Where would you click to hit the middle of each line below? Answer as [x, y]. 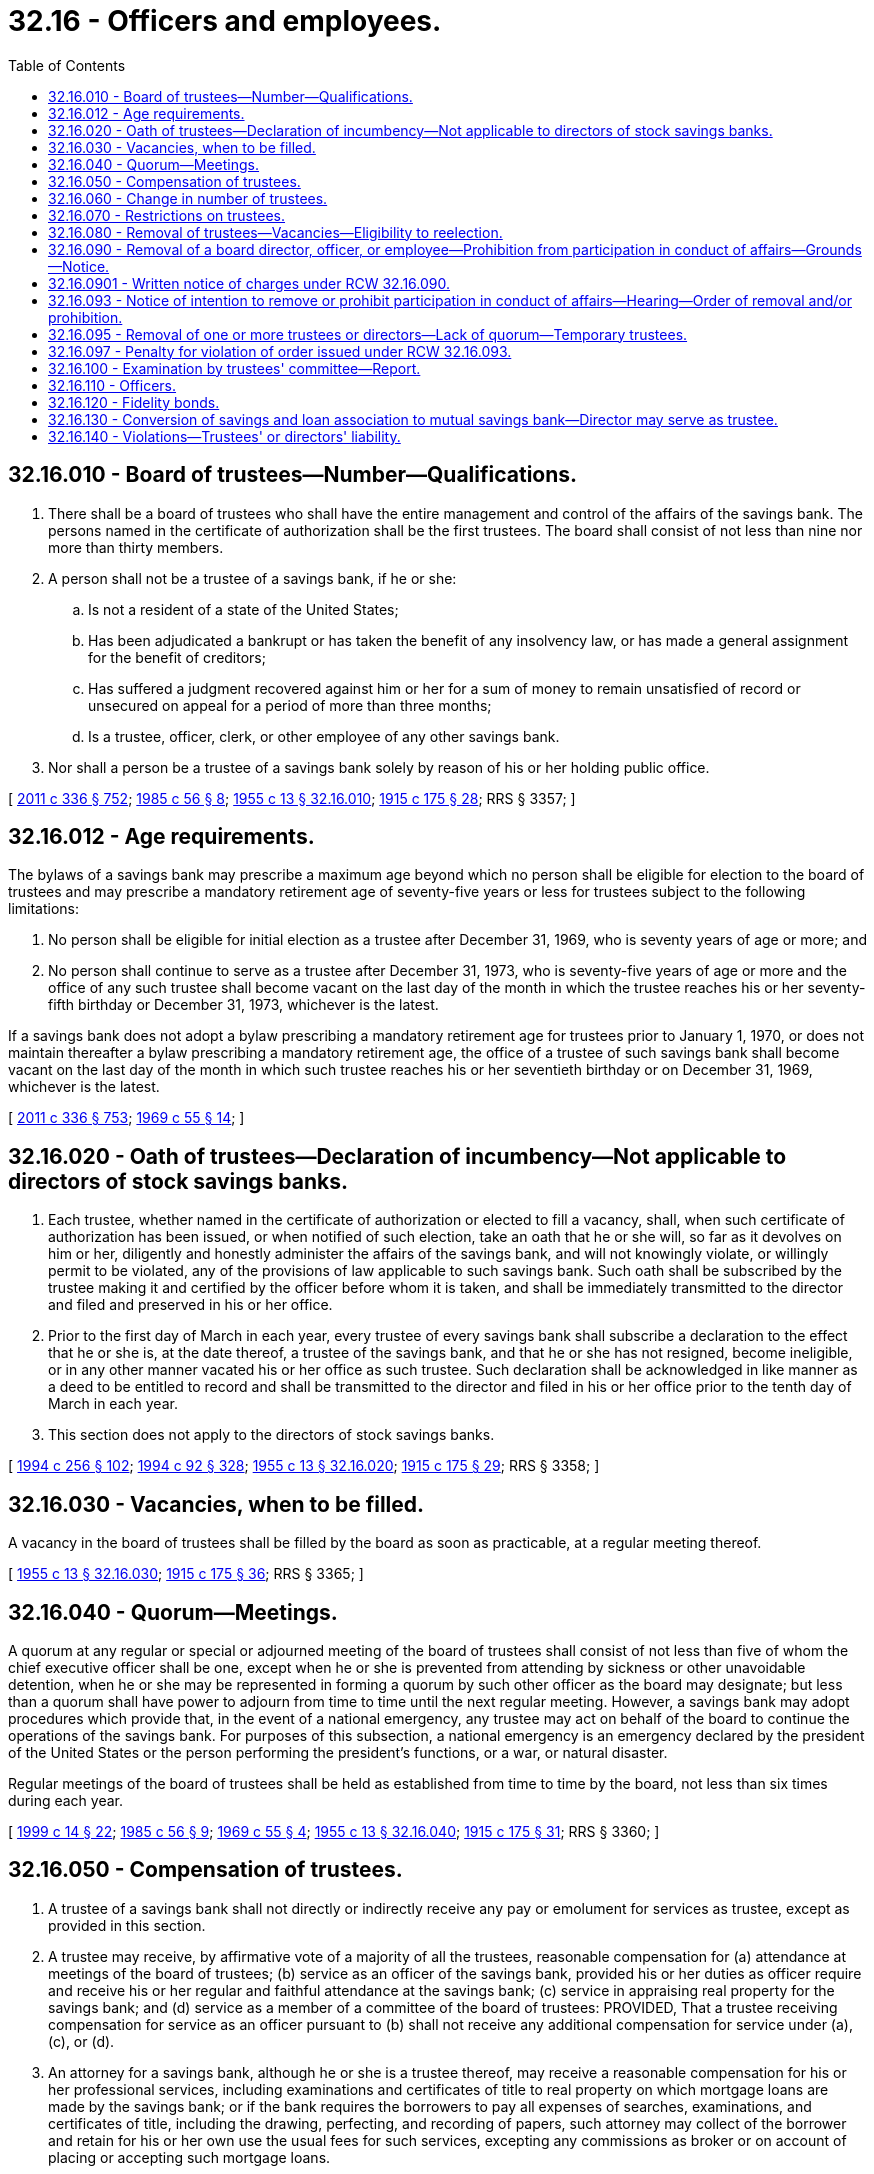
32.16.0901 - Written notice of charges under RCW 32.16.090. [249, 283]
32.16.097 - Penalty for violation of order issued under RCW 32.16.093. [280, 351]
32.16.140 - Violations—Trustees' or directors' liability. [224, 436]
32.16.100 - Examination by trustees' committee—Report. [234, 368]
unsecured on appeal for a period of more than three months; [290, 705]
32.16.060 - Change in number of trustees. [188, 198]
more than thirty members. [136, 547]
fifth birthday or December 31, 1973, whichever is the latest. [243, 1005]
